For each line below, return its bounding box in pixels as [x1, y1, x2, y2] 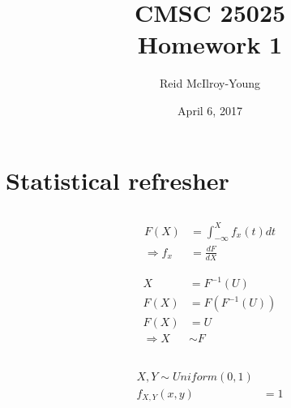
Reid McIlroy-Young [160, 75, 260, 92]
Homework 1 [137, 28, 283, 61]
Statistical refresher [6, 163, 229, 196]
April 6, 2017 [178, 101, 242, 118]
